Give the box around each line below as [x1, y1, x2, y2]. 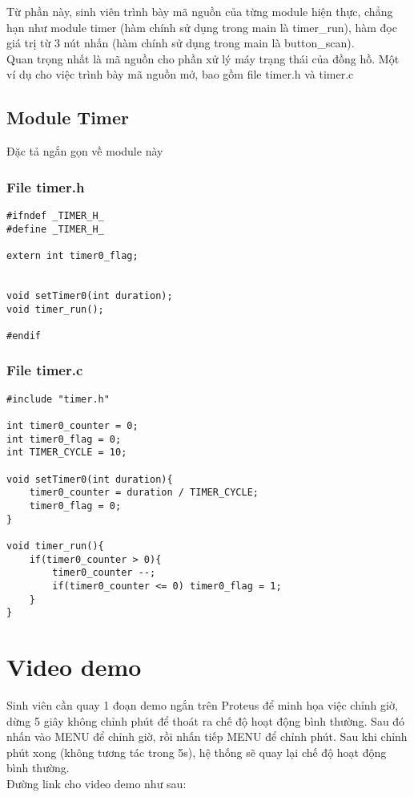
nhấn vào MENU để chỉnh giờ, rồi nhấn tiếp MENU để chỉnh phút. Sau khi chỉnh [6, 728, 408, 745]
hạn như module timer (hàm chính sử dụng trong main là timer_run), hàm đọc [6, 18, 397, 35]
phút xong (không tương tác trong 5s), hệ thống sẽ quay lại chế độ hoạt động [6, 743, 387, 760]
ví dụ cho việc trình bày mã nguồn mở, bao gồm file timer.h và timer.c [6, 66, 354, 83]
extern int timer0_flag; [6, 249, 139, 261]
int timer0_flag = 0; [6, 433, 122, 445]
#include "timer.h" [6, 393, 110, 405]
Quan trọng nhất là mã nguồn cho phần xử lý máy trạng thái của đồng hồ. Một [6, 50, 400, 67]
